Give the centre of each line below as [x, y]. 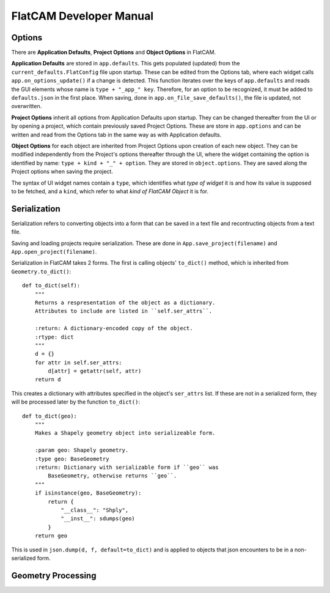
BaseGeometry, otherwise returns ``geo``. [112, 476]
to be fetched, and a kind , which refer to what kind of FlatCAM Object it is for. [110, 191]
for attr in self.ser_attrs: [78, 363]
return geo [51, 536]
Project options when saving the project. [62, 172]
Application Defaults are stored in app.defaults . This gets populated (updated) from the [126, 64]
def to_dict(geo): [50, 416]
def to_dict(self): [51, 285]
